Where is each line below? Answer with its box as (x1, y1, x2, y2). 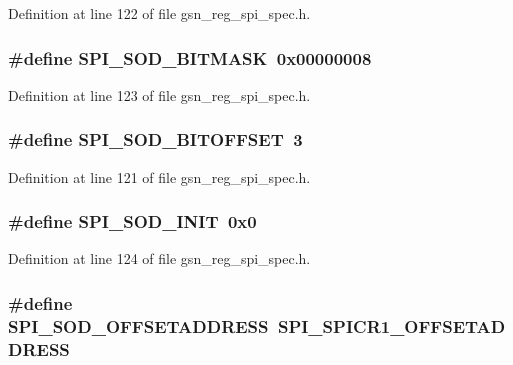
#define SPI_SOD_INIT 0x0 (8, 209, 257, 234)
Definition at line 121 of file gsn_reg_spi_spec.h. (8, 166, 311, 187)
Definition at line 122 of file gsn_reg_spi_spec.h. (8, 3, 311, 23)
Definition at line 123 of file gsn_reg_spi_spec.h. (8, 84, 311, 105)
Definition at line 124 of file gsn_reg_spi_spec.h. (8, 248, 311, 269)
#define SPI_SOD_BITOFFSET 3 (8, 127, 303, 152)
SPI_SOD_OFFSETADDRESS (8, 313, 269, 338)
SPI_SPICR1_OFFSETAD (277, 313, 506, 338)
